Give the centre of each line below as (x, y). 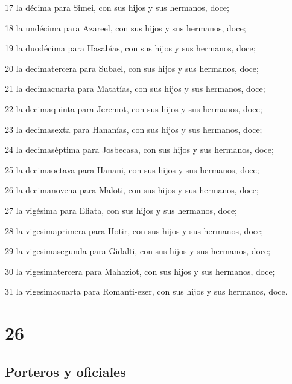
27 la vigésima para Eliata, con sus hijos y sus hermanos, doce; (121, 210)
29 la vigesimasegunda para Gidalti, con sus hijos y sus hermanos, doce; (138, 251)
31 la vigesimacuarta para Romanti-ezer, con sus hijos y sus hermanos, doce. (146, 291)
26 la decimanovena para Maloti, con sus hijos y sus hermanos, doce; (132, 190)
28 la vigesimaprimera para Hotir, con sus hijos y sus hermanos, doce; (134, 230)
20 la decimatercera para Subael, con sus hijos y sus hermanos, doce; (132, 68)
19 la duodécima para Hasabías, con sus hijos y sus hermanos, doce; (130, 48)
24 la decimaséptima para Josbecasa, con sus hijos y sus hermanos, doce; (139, 149)
